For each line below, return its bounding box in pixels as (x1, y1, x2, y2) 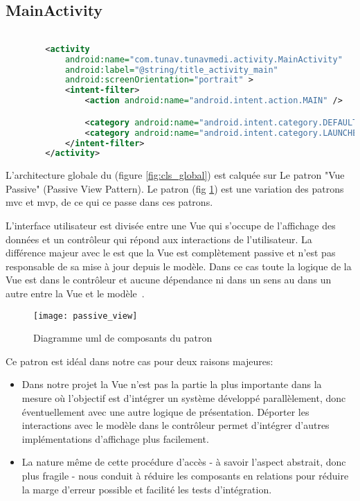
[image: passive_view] (33, 310, 138, 321)
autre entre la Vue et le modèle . (6, 286, 145, 301)
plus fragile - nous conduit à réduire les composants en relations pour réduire (21, 468, 349, 483)
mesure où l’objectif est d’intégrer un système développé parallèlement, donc (21, 391, 346, 405)
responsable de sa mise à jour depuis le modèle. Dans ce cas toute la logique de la (6, 258, 352, 273)
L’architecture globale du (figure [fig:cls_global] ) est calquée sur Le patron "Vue (6, 168, 345, 182)
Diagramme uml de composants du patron (33, 331, 213, 345)
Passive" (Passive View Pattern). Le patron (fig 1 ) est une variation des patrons (6, 181, 344, 195)
